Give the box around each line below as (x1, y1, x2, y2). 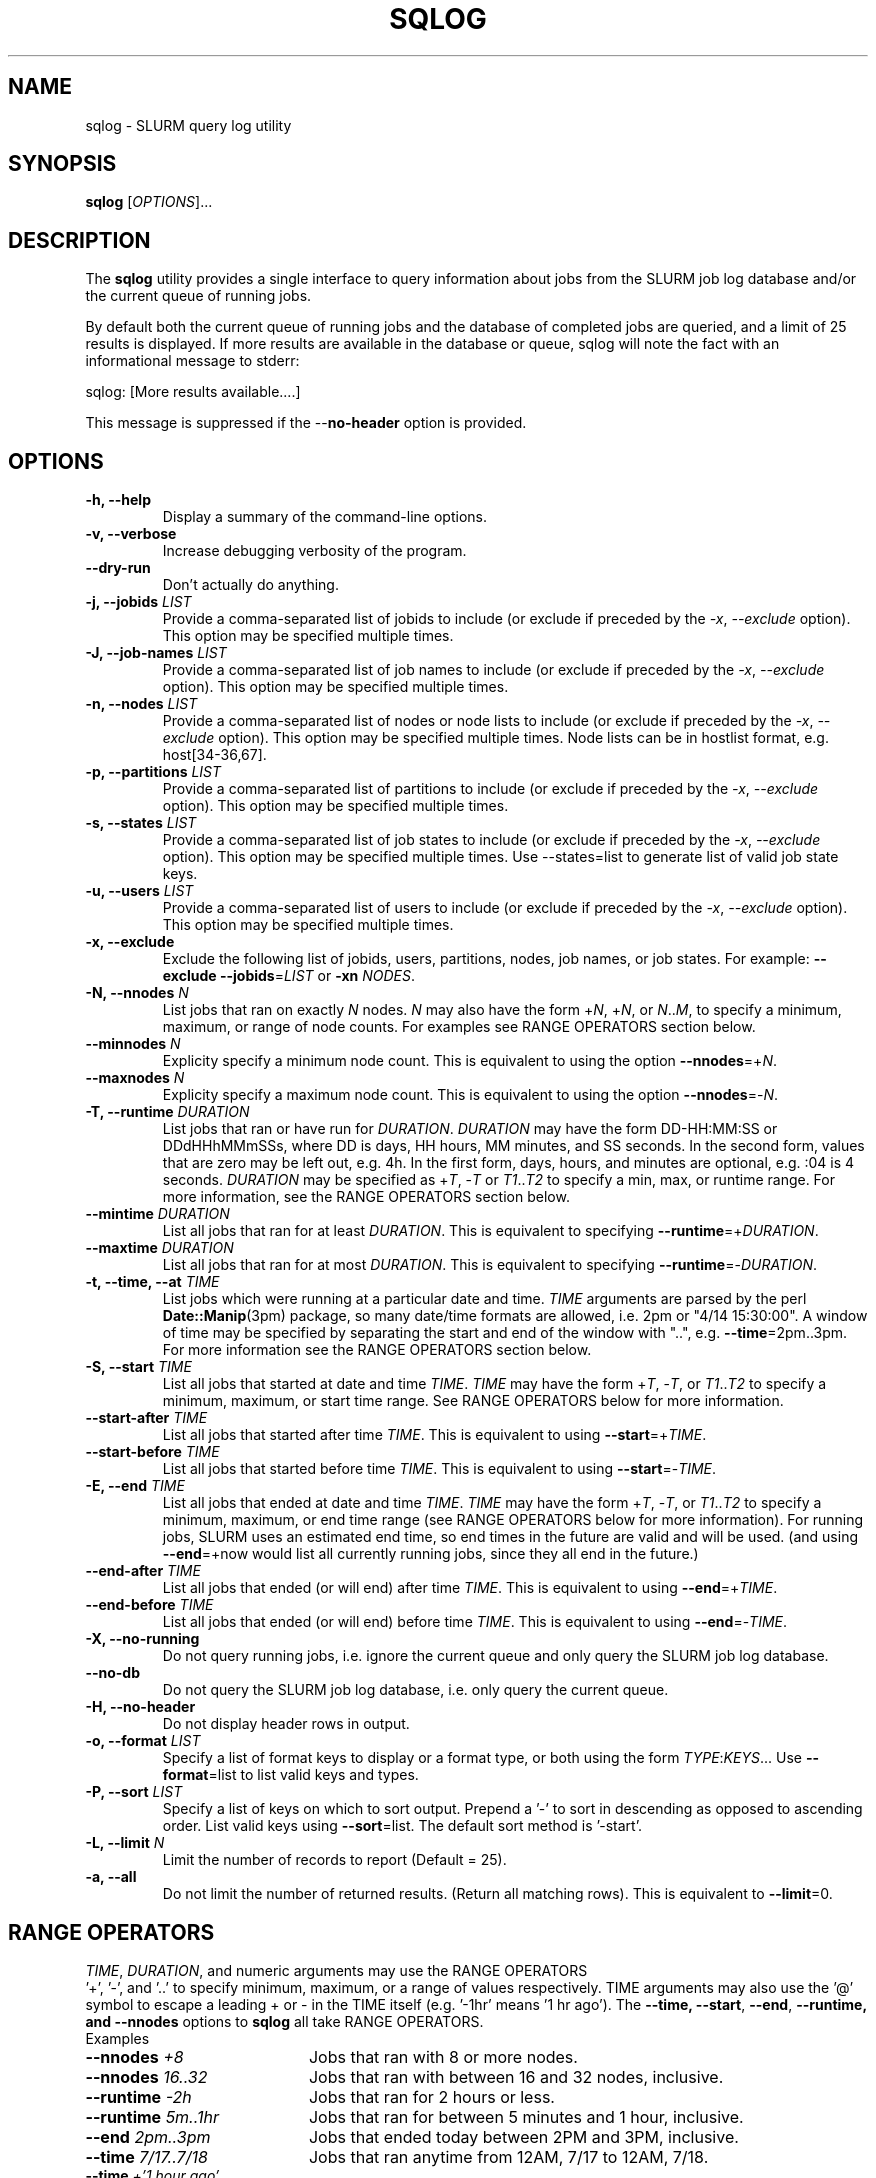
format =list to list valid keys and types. (162, 1766, 419, 1784)
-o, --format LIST (85, 1732, 201, 1750)
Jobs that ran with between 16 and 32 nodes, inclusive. (308, 2066, 724, 2087)
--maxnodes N (85, 1069, 185, 1087)
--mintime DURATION (85, 1205, 230, 1223)
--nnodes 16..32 (85, 2066, 208, 2087)
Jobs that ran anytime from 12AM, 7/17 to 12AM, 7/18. (308, 2146, 709, 2167)
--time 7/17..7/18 (85, 2146, 208, 2167)
